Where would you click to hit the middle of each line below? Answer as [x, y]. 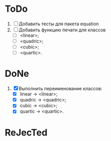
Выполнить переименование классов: [61, 89]
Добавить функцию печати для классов [62, 30]
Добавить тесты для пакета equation [59, 24]
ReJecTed [26, 133]
